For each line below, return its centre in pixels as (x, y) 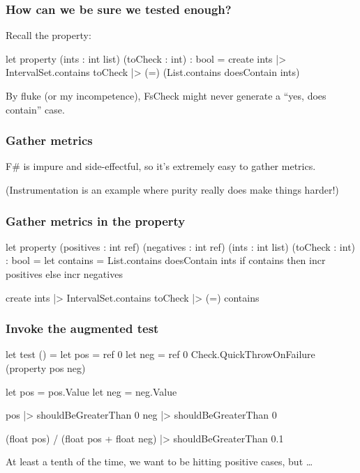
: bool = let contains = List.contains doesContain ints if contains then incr (166, 260)
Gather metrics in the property (96, 220)
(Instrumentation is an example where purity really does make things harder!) (172, 189)
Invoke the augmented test (82, 328)
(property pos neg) (46, 368)
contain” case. (35, 109)
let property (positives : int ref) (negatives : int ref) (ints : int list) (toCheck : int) (181, 246)
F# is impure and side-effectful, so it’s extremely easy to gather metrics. (161, 166)
